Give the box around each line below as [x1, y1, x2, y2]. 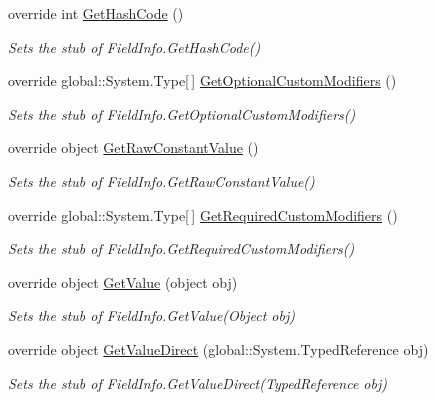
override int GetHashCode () [8, 3, 184, 23]
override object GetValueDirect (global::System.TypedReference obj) [8, 338, 429, 359]
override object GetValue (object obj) [8, 271, 238, 292]
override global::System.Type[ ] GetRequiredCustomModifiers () [8, 204, 398, 225]
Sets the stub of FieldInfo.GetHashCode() [8, 36, 261, 57]
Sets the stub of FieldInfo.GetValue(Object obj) [8, 305, 295, 326]
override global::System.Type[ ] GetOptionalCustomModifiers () [8, 70, 397, 91]
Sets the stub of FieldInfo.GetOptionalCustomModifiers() [8, 103, 356, 124]
